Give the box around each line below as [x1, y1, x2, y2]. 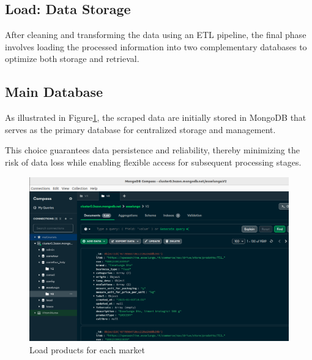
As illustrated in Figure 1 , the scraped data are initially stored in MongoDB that [5, 111, 306, 124]
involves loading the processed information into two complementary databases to [5, 40, 307, 53]
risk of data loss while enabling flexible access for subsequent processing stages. [5, 155, 302, 168]
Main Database [5, 82, 103, 101]
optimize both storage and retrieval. [5, 52, 139, 65]
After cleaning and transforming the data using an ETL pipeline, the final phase [5, 28, 306, 41]
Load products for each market [29, 343, 145, 356]
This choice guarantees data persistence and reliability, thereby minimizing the [5, 144, 300, 156]
